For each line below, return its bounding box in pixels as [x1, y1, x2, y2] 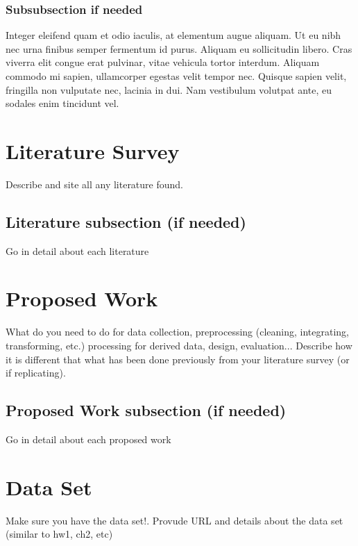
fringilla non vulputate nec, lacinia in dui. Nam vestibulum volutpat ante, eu [6, 82, 332, 97]
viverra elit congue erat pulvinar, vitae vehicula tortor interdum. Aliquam [6, 55, 320, 69]
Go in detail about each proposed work [6, 432, 171, 446]
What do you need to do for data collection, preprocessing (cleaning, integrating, [6, 324, 350, 339]
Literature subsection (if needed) [6, 210, 246, 232]
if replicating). [6, 365, 66, 380]
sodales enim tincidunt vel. [6, 96, 119, 110]
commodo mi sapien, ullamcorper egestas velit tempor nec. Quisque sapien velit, [6, 69, 347, 83]
